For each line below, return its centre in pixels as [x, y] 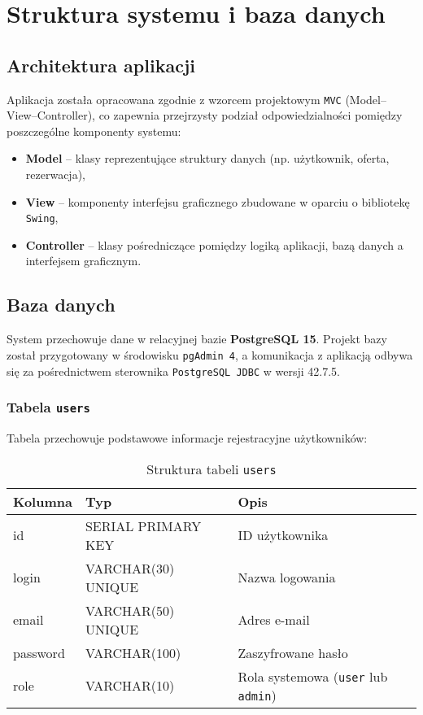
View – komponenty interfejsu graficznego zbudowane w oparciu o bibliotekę [218, 201]
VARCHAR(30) [130, 568]
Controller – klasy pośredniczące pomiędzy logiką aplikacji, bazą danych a [214, 244]
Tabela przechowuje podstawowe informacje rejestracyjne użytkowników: [187, 437]
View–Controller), [51, 115]
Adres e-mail [274, 620]
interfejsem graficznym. [83, 261]
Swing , [42, 218]
